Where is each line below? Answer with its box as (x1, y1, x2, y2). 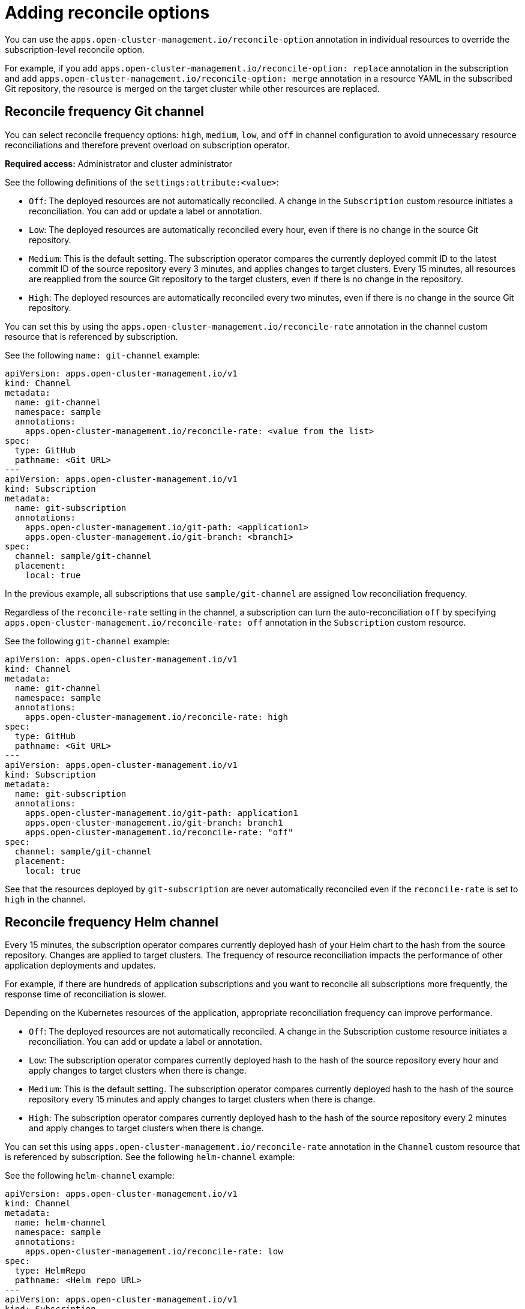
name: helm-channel (14, 1218, 106, 1228)
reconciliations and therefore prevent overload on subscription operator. (5, 139, 290, 150)
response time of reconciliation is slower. (5, 989, 167, 1000)
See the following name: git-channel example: (5, 349, 200, 360)
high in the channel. (5, 893, 86, 904)
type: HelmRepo (14, 1266, 86, 1276)
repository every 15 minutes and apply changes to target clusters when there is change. (29, 1094, 376, 1105)
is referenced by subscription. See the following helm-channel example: (5, 1152, 295, 1162)
